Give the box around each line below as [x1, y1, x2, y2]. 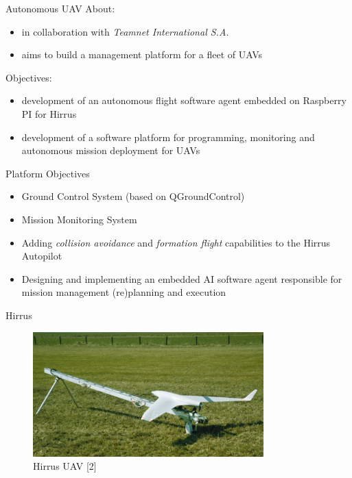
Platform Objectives [5, 166, 90, 180]
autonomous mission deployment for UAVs [21, 143, 200, 158]
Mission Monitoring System [21, 212, 137, 226]
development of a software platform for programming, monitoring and [21, 129, 315, 144]
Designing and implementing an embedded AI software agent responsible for [21, 271, 342, 286]
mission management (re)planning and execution [21, 285, 226, 299]
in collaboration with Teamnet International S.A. [21, 24, 229, 38]
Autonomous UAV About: [5, 1, 115, 15]
